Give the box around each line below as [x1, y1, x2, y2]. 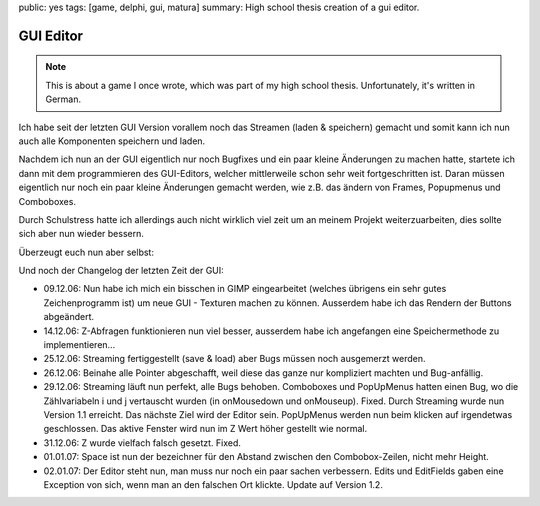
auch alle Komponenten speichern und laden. [18, 135, 206, 147]
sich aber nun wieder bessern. [18, 228, 144, 240]
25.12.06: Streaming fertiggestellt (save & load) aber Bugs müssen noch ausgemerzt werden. [43, 353, 426, 365]
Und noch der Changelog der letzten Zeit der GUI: [18, 265, 224, 277]
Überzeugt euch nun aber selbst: [18, 246, 155, 258]
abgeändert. [43, 311, 95, 323]
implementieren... [43, 339, 116, 351]
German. [45, 93, 82, 105]
